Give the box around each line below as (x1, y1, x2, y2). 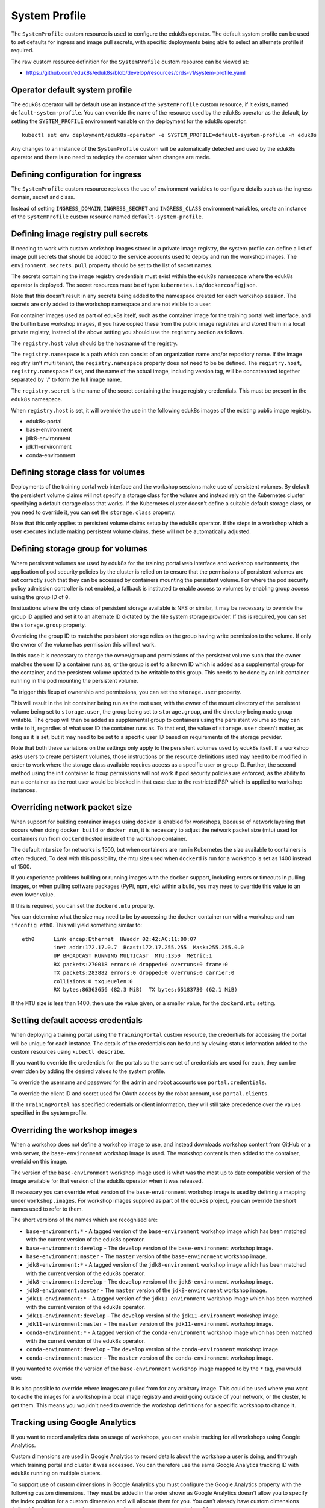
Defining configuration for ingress (11, 169, 142, 179)
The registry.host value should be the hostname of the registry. (11, 340, 178, 347)
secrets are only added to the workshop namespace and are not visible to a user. (11, 300, 212, 308)
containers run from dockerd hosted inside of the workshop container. (11, 835, 187, 842)
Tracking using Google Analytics (11, 1418, 137, 1428)
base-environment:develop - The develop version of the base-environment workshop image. (26, 1244, 274, 1252)
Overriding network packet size (11, 802, 132, 813)
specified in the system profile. (11, 1109, 88, 1117)
